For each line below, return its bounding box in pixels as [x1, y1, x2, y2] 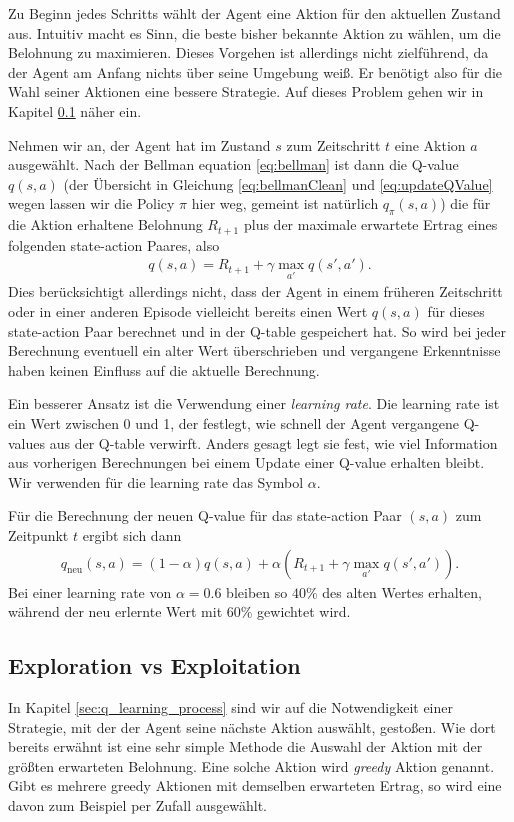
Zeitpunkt [8, 524, 69, 545]
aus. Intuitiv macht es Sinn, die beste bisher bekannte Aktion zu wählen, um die [8, 22, 501, 43]
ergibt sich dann [82, 524, 182, 545]
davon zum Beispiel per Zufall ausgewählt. [8, 794, 267, 815]
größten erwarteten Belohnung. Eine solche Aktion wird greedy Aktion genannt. [8, 755, 495, 776]
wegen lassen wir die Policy [8, 193, 175, 214]
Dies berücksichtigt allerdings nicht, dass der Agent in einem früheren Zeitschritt [8, 281, 503, 302]
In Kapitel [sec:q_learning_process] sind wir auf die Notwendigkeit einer [8, 696, 453, 717]
